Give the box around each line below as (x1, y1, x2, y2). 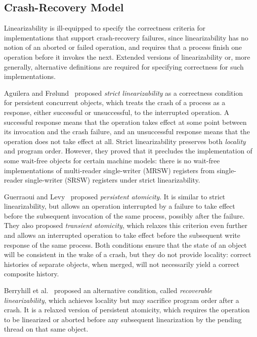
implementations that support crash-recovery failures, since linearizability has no (4, 32, 249, 42)
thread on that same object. (4, 324, 88, 334)
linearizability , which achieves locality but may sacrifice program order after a (4, 295, 239, 305)
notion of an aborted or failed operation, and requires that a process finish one (4, 42, 242, 52)
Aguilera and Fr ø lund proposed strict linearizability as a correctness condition (4, 87, 243, 98)
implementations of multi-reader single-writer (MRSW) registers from (4, 165, 215, 175)
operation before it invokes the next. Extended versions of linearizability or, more (4, 51, 251, 62)
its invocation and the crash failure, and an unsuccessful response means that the (4, 126, 250, 137)
